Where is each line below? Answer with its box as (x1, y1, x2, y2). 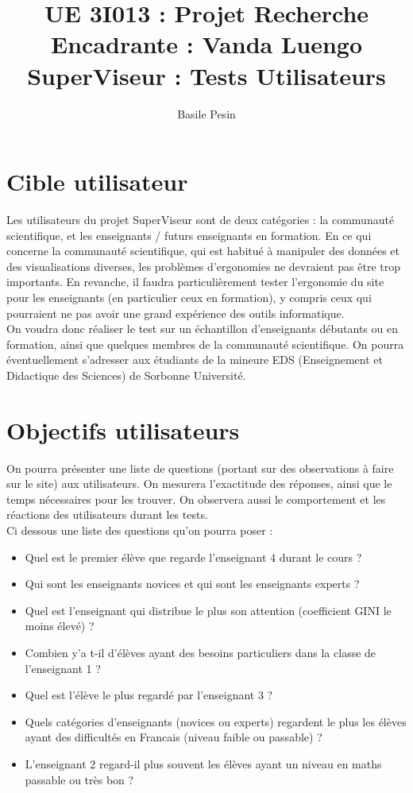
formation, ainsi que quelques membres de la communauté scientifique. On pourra (6, 335, 404, 352)
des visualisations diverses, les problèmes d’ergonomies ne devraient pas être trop (6, 257, 401, 274)
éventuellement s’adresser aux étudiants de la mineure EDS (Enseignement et (6, 351, 383, 368)
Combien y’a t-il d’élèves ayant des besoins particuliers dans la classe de (25, 644, 376, 661)
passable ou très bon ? (25, 771, 134, 787)
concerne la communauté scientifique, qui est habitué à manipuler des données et (6, 242, 400, 259)
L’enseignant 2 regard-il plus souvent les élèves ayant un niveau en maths (25, 756, 382, 772)
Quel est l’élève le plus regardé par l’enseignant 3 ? (25, 687, 273, 703)
